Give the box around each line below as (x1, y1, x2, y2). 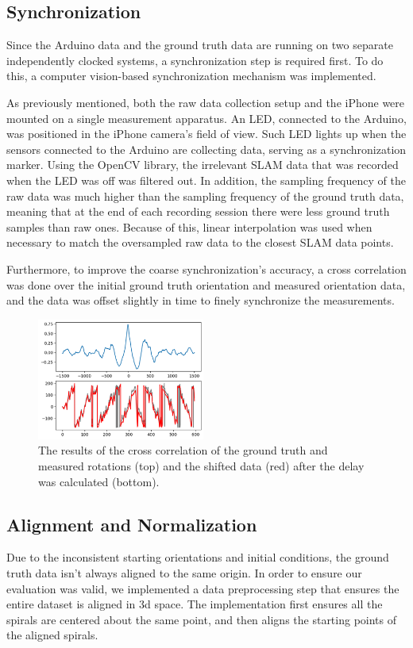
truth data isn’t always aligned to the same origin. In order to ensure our (6, 565, 362, 581)
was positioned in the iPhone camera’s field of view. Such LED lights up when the (6, 125, 407, 142)
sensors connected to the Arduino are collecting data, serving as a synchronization (6, 140, 407, 157)
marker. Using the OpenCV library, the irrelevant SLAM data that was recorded (6, 156, 399, 173)
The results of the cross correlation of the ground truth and (38, 442, 328, 458)
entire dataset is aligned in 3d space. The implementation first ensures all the (6, 596, 383, 612)
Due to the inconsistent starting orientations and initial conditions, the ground (6, 549, 389, 566)
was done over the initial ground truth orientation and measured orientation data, (6, 276, 406, 293)
